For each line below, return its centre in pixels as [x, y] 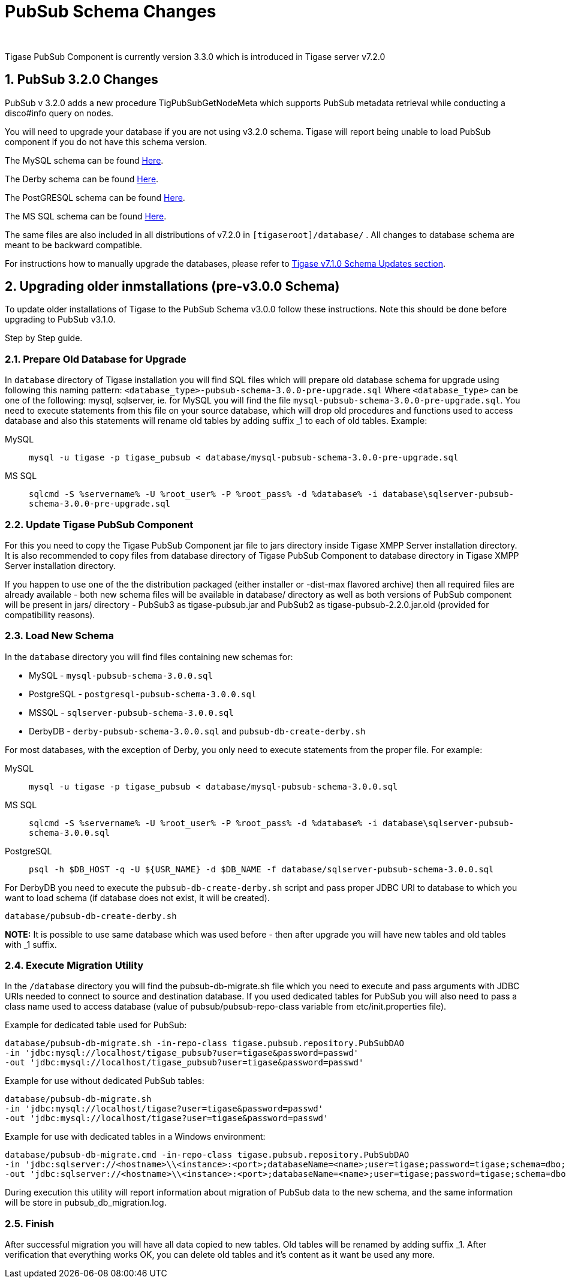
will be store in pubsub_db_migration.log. [86, 1203]
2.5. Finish [30, 1223]
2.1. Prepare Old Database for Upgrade [96, 359]
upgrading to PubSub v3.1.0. [60, 320]
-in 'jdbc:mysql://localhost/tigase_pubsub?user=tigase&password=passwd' [182, 1053]
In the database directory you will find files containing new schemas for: [149, 656]
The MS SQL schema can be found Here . [86, 216]
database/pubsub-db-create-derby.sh [91, 916]
